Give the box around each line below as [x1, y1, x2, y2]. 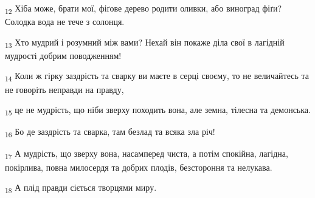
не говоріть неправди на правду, [5, 83, 124, 95]
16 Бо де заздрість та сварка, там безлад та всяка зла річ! [5, 125, 215, 140]
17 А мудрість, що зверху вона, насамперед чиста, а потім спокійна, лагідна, [5, 147, 288, 162]
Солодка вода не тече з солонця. [5, 15, 125, 28]
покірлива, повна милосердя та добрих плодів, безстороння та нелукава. [5, 160, 272, 173]
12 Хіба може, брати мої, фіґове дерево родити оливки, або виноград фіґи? [5, 2, 282, 16]
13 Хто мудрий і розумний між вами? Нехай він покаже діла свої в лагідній [5, 35, 285, 50]
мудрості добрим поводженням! [5, 49, 122, 61]
